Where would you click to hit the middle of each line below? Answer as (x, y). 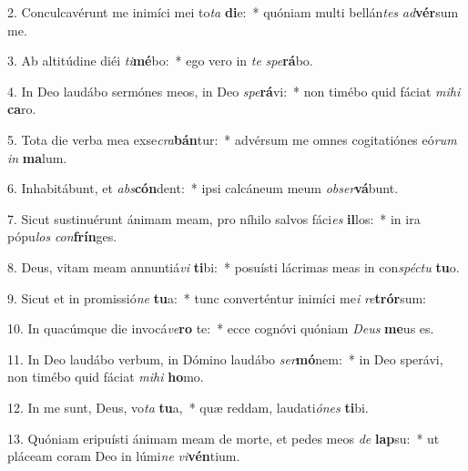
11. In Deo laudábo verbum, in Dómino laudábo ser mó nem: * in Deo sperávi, (225, 358)
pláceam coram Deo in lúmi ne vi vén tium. (124, 456)
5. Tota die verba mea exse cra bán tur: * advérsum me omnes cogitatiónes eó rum (232, 139)
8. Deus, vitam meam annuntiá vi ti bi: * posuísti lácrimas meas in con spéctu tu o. (234, 266)
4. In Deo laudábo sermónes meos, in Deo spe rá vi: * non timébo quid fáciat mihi (234, 91)
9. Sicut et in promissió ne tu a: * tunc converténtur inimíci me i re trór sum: (217, 297)
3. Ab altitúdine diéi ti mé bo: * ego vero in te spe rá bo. (160, 61)
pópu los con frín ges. (62, 236)
